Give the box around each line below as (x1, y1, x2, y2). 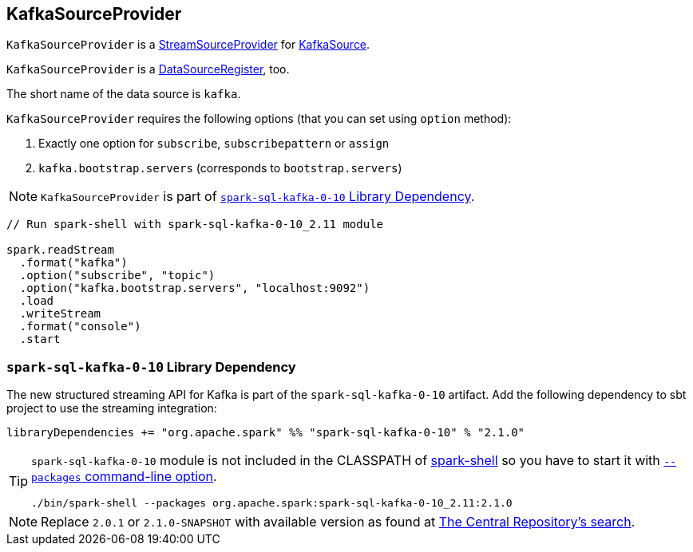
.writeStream (19, 307, 101, 321)
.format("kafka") (19, 256, 128, 270)
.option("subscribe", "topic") (19, 269, 216, 282)
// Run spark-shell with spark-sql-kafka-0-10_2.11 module (6, 218, 384, 231)
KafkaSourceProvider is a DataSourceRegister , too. (6, 62, 290, 77)
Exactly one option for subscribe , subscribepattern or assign (38, 136, 390, 151)
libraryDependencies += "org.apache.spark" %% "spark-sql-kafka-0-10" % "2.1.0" (6, 426, 525, 440)
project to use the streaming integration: (6, 401, 217, 416)
